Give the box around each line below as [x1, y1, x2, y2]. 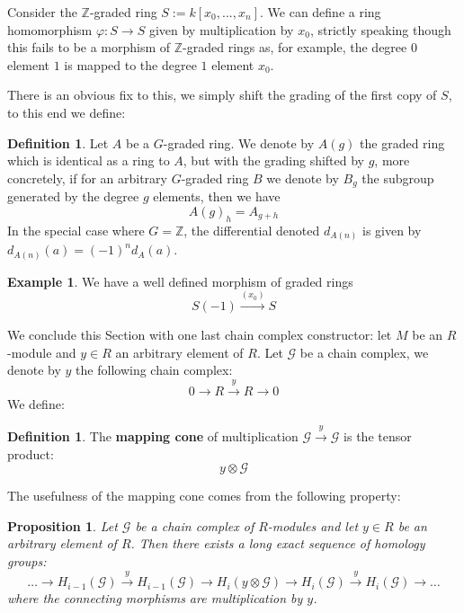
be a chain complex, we [299, 342, 429, 361]
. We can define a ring [260, 3, 381, 21]
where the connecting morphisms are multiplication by [7, 589, 303, 608]
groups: [7, 551, 47, 570]
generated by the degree [7, 187, 139, 206]
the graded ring [360, 133, 445, 152]
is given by [361, 220, 422, 239]
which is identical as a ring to [7, 151, 170, 170]
